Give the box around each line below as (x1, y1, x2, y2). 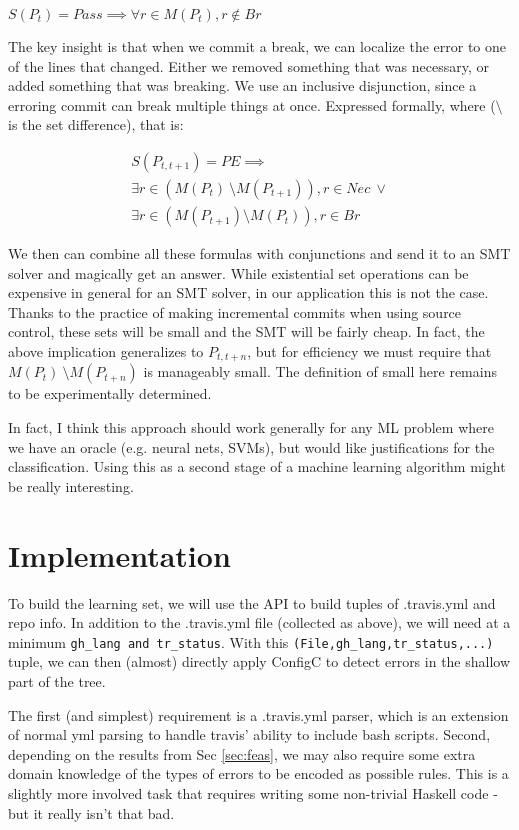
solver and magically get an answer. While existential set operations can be (8, 262, 469, 283)
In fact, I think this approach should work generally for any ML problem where (8, 417, 494, 438)
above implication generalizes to (8, 341, 204, 362)
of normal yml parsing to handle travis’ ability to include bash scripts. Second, (8, 724, 491, 745)
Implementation (8, 534, 231, 575)
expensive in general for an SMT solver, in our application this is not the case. (8, 282, 489, 303)
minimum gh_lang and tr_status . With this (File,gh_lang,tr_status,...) (8, 631, 494, 652)
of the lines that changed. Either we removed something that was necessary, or (8, 55, 489, 76)
